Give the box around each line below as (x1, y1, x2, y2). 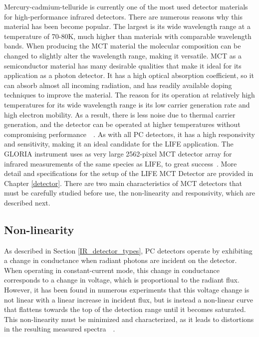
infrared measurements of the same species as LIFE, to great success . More (4, 158, 237, 168)
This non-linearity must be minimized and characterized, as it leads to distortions (4, 313, 254, 324)
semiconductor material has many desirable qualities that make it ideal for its (4, 60, 242, 70)
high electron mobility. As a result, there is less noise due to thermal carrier (4, 109, 236, 119)
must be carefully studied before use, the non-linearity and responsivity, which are (4, 187, 256, 198)
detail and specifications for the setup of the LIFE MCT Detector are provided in (4, 168, 254, 178)
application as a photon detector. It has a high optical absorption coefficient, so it (4, 70, 254, 80)
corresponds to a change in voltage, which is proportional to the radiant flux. (4, 274, 240, 285)
